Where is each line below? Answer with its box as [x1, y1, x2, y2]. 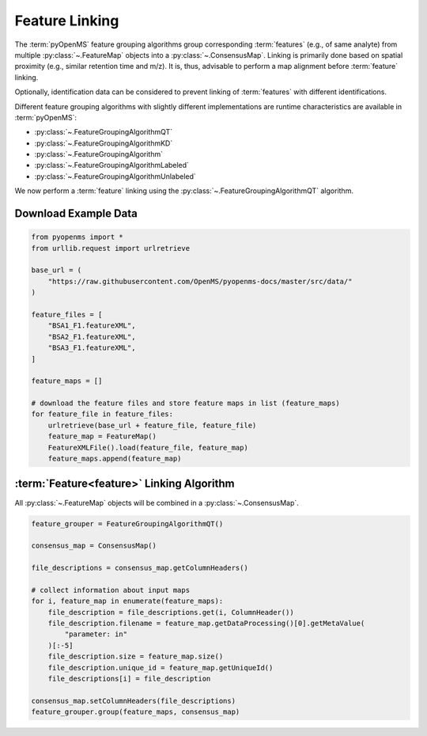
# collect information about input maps [31, 586, 190, 594]
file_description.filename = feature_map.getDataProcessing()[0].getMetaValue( [47, 619, 365, 628]
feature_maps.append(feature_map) [47, 454, 182, 463]
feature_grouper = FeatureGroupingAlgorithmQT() [31, 519, 224, 528]
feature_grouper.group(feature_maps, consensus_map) [31, 708, 240, 716]
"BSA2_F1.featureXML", [47, 332, 136, 341]
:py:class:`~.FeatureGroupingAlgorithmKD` [34, 138, 173, 148]
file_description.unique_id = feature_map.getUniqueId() [47, 663, 274, 672]
